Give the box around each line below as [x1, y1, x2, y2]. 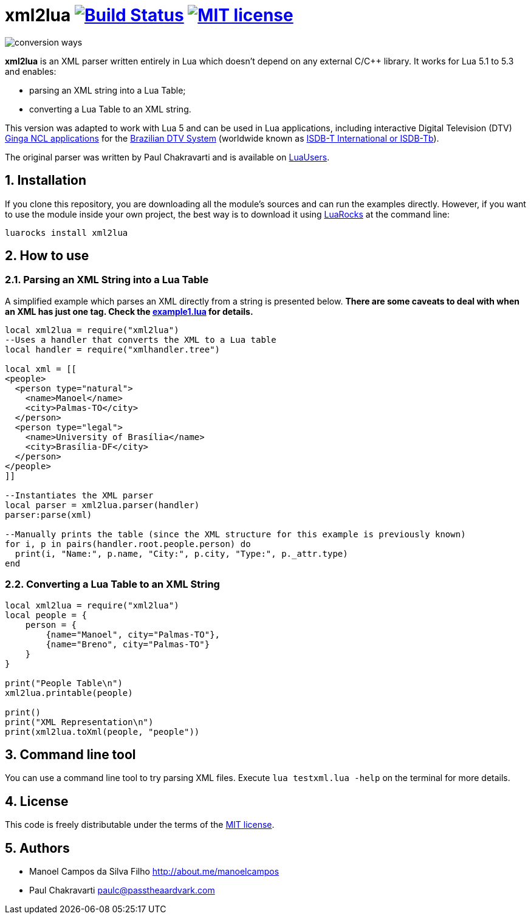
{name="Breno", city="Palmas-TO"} [46, 639, 210, 649]
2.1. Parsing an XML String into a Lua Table [5, 274, 209, 286]
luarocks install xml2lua [5, 227, 128, 238]
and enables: [5, 66, 57, 77]
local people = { [5, 610, 87, 620]
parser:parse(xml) [5, 509, 92, 520]
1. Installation [5, 173, 87, 188]
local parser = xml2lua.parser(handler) [5, 500, 200, 510]
